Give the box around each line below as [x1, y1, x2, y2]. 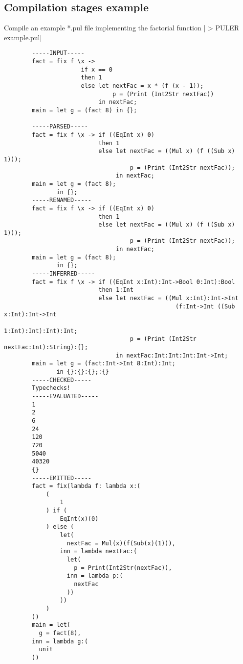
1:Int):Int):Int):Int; [4, 327, 78, 334]
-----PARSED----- [32, 123, 88, 130]
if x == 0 [81, 66, 112, 73]
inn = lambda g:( [32, 638, 88, 645]
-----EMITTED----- [32, 474, 91, 482]
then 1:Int [98, 286, 133, 294]
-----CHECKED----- [32, 376, 91, 383]
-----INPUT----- [32, 50, 85, 57]
